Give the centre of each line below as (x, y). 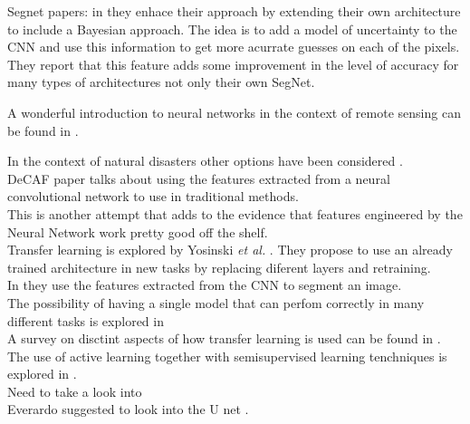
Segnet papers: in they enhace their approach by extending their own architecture (234, 11)
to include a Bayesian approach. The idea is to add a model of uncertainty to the (232, 29)
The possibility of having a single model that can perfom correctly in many (216, 302)
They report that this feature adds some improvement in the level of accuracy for (233, 64)
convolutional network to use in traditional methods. (153, 196)
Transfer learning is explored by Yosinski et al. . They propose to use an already (230, 250)
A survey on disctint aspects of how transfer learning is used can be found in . (224, 338)
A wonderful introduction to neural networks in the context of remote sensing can (234, 112)
